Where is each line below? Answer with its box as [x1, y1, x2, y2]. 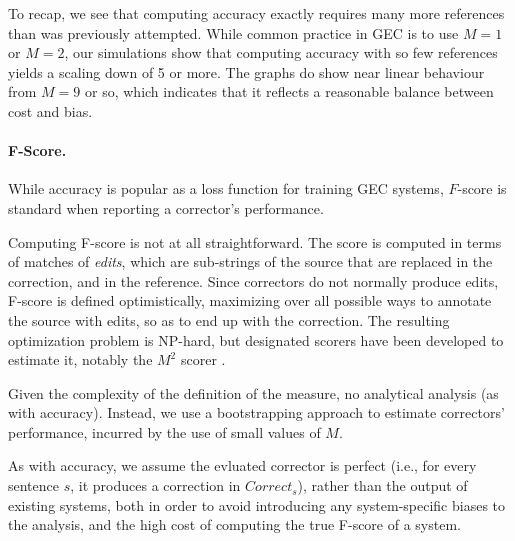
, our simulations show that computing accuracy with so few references [64, 42, 498, 63]
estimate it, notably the [8, 349, 153, 370]
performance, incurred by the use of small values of [8, 421, 321, 442]
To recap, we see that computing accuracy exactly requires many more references [8, 3, 505, 23]
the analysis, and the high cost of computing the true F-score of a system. [8, 514, 461, 535]
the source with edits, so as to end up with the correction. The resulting [8, 309, 450, 330]
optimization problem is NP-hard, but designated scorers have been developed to [8, 329, 504, 350]
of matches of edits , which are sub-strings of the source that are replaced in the [8, 251, 493, 272]
